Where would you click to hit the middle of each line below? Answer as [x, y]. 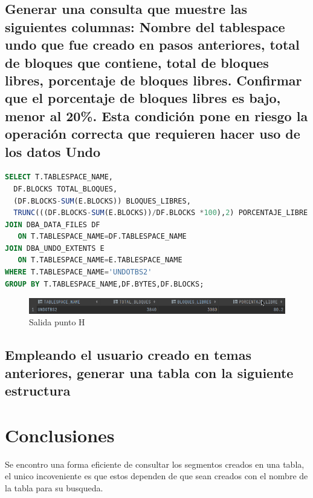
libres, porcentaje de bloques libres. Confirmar [153, 80]
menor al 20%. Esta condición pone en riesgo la [156, 115]
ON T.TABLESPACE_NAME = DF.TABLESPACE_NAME [102, 237]
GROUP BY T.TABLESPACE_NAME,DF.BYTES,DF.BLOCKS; [105, 284]
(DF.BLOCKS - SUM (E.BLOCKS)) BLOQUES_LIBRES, [102, 201]
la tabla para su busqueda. [54, 487]
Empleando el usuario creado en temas [128, 355]
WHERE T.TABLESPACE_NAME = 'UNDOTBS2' [79, 272]
